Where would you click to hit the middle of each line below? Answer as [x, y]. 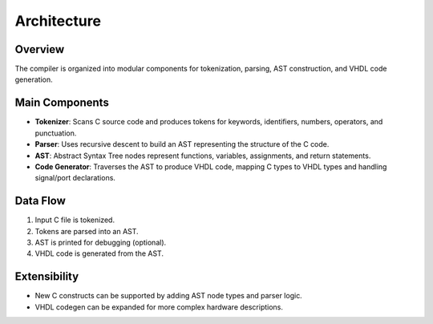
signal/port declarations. [75, 178]
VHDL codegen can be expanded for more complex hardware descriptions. [159, 307]
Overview [40, 49]
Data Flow [40, 201]
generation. [34, 79]
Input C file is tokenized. [75, 220]
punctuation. [56, 133]
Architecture [58, 21]
